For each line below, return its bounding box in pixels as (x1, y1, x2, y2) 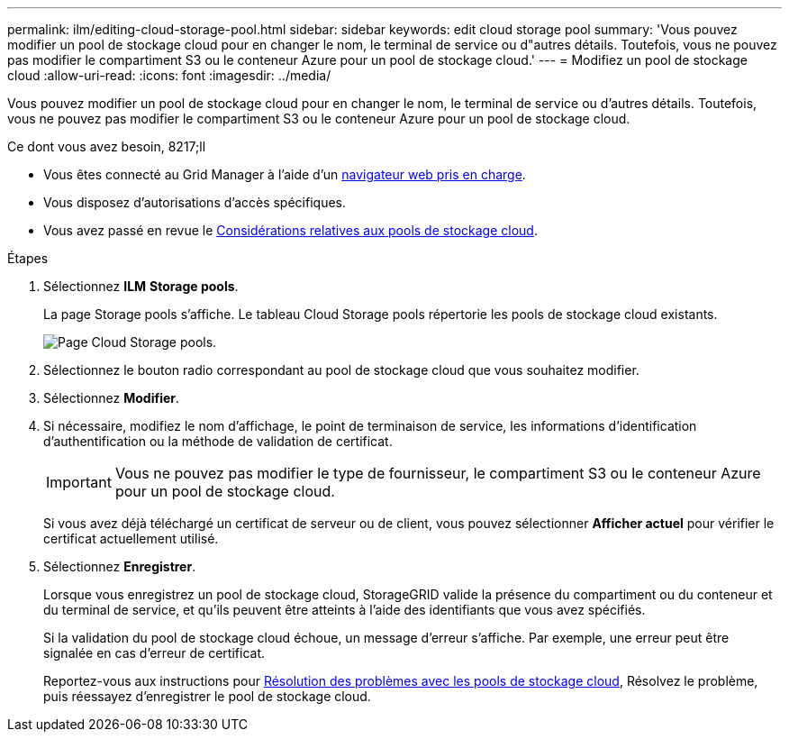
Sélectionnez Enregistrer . (43, 559, 196, 574)
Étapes (7, 251, 49, 266)
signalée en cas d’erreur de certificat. (43, 645, 266, 661)
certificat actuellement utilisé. (43, 531, 219, 546)
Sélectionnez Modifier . (43, 390, 180, 406)
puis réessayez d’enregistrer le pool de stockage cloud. (43, 689, 371, 704)
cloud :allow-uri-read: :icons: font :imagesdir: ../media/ (7, 68, 331, 83)
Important (46, 473, 112, 491)
